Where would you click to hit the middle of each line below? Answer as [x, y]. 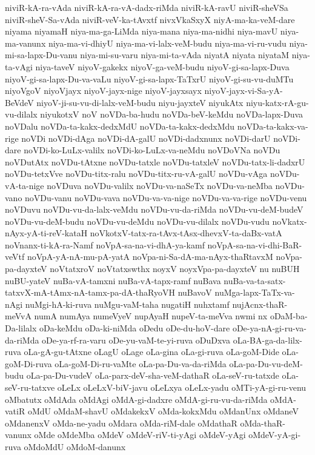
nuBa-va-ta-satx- [255, 280]
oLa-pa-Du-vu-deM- [266, 363]
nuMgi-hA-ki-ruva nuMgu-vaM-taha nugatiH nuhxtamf [127, 304]
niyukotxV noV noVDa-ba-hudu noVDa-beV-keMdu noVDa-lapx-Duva [172, 114]
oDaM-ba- [289, 316]
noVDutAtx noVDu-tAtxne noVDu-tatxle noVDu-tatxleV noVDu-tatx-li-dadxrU [155, 161]
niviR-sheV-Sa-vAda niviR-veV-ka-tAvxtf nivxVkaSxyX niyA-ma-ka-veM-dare [150, 19]
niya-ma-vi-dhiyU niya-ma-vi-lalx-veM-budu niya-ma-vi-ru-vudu [167, 43]
